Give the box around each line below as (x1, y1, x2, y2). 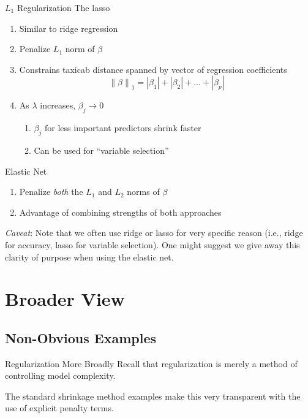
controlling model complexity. (5, 369, 116, 382)
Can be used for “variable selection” (34, 143, 169, 156)
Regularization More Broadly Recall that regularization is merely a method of (5, 357, 298, 370)
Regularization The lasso (17, 1, 110, 13)
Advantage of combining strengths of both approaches (19, 205, 222, 218)
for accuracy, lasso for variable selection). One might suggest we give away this (5, 238, 300, 251)
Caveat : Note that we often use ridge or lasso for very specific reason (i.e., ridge (5, 226, 303, 239)
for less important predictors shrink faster (45, 121, 201, 134)
